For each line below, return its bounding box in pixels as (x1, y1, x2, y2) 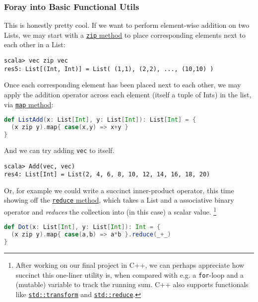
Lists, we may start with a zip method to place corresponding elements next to (4, 29, 246, 40)
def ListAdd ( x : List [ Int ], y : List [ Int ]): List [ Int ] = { (4, 116, 196, 124)
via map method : (4, 99, 54, 109)
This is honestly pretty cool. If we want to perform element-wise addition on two (4, 20, 250, 30)
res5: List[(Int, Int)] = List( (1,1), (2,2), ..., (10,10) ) (4, 65, 214, 73)
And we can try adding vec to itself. (4, 145, 115, 155)
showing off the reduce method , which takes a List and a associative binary (4, 195, 234, 205)
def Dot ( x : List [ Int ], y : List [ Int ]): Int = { (4, 224, 161, 231)
